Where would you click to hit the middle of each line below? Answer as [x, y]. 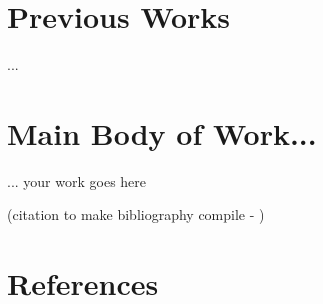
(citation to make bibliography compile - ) [136, 214]
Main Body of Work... [162, 132]
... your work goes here [77, 180]
